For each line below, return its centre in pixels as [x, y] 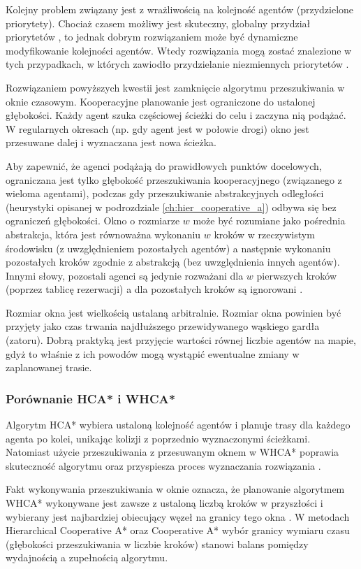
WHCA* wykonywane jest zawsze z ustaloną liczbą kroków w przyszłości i [164, 503]
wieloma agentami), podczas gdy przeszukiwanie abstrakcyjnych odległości [165, 193]
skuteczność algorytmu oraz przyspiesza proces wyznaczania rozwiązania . [163, 465]
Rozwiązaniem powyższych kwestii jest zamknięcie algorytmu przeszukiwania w [175, 87]
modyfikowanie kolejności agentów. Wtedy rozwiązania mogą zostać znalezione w [179, 50]
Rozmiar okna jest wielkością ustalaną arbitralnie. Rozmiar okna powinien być [174, 312]
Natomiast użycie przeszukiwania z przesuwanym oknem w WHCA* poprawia [172, 452]
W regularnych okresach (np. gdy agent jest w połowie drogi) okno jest [157, 128]
